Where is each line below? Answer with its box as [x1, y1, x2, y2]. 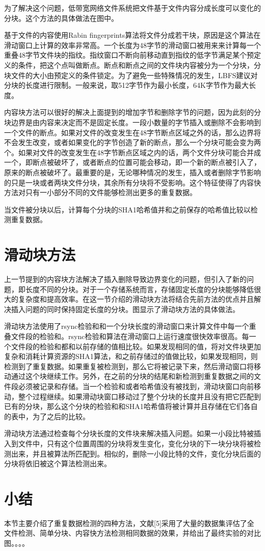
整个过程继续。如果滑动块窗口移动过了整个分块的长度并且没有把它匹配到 [18, 391, 261, 401]
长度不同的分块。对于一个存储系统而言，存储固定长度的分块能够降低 [25, 283, 254, 294]
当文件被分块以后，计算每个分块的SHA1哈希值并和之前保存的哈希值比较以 [4, 204, 251, 214]
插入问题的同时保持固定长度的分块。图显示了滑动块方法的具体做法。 [11, 303, 240, 314]
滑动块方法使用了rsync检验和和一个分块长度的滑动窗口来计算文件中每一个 [4, 321, 249, 331]
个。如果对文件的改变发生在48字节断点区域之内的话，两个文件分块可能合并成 [4, 147, 261, 157]
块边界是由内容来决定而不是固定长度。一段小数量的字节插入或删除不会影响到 [4, 116, 261, 127]
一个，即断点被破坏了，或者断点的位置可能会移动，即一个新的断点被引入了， [4, 157, 261, 167]
